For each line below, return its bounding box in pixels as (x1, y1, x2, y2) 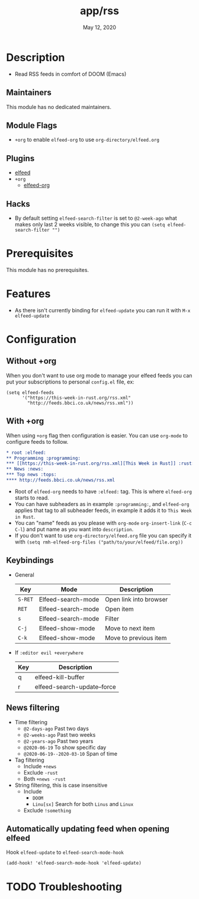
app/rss (79, 4, 120, 18)
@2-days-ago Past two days (23, 725, 89, 732)
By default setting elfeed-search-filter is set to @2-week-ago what (14, 215, 178, 222)
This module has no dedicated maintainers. (6, 103, 111, 110)
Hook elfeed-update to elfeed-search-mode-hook (6, 849, 124, 856)
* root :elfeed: (6, 449, 46, 456)
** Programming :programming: (6, 455, 81, 461)
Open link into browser (104, 595, 168, 603)
